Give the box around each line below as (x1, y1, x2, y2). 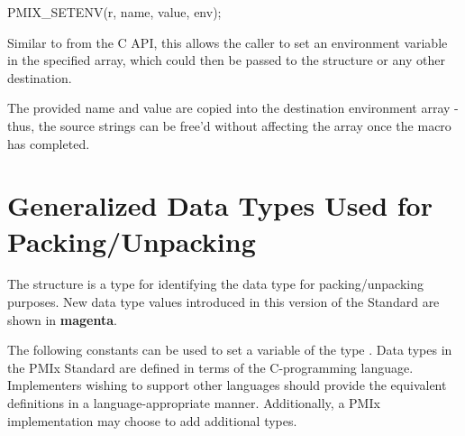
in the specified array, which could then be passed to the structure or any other (7, 51, 445, 70)
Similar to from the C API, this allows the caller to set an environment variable (7, 32, 448, 51)
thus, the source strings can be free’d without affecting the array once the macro (7, 116, 451, 135)
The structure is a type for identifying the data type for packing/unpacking (7, 274, 424, 293)
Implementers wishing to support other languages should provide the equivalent (7, 376, 447, 394)
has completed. (7, 134, 90, 153)
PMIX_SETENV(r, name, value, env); (7, 3, 222, 21)
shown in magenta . (7, 310, 117, 329)
